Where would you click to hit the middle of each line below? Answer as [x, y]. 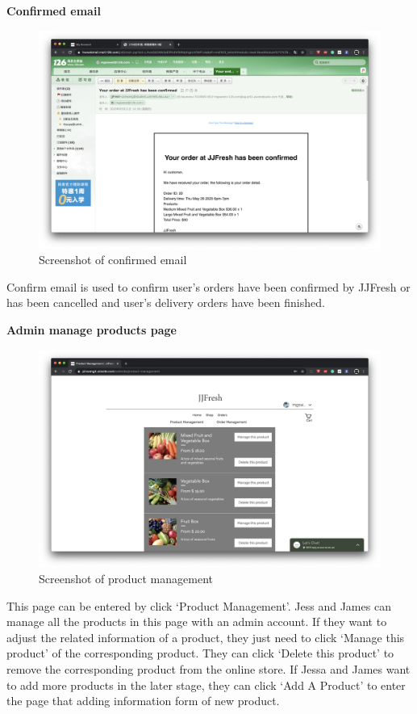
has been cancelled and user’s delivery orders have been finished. [166, 302]
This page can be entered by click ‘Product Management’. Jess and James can [199, 605]
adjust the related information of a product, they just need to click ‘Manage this [206, 637]
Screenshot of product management [126, 579]
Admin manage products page [92, 329]
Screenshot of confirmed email [113, 260]
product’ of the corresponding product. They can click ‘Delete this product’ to [200, 653]
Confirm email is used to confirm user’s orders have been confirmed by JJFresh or [208, 286]
